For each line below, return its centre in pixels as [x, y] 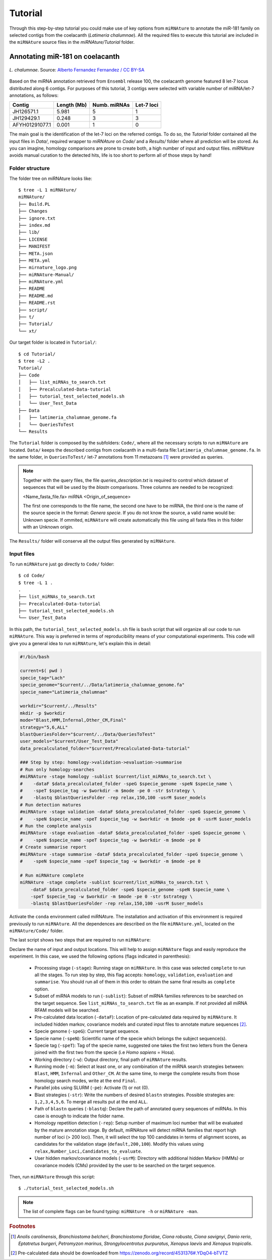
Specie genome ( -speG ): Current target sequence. [87, 1031]
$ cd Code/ [32, 576]
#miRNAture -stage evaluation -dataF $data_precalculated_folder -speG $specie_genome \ [133, 833]
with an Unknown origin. [48, 527]
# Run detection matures [51, 805]
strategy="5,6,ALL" [44, 727]
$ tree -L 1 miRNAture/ [48, 190]
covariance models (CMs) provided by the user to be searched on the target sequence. [125, 1165]
